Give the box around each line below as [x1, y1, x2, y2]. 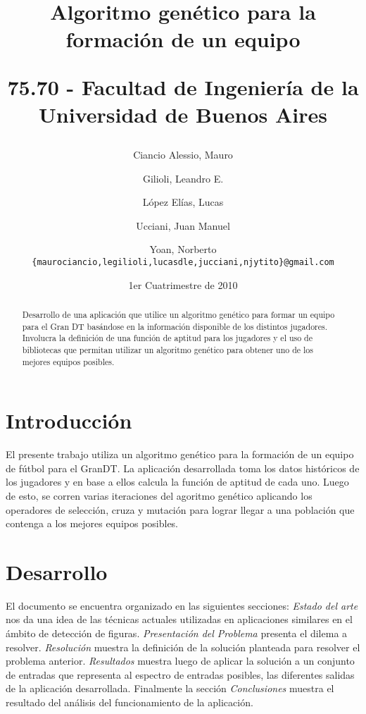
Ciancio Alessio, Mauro [133, 147, 233, 161]
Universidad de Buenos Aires [39, 99, 327, 128]
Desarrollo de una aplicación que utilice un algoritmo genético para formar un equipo [22, 308, 335, 320]
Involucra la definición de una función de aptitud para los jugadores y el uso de [22, 332, 313, 344]
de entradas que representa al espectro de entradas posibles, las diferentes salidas [6, 667, 355, 682]
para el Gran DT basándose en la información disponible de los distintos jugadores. [22, 320, 328, 332]
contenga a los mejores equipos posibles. [6, 516, 179, 531]
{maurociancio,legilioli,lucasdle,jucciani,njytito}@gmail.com [32, 257, 334, 267]
